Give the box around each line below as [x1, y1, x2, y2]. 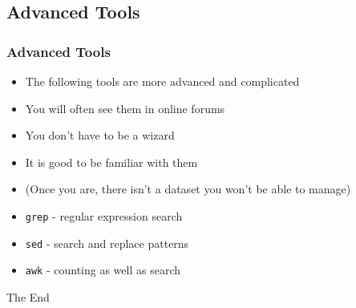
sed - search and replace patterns [25, 234, 189, 251]
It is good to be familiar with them [25, 153, 198, 170]
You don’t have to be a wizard [25, 127, 175, 144]
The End [6, 288, 50, 305]
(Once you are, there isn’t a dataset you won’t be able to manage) [25, 180, 351, 197]
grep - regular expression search [25, 207, 183, 224]
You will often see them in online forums [25, 99, 225, 116]
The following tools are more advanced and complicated [25, 73, 300, 89]
